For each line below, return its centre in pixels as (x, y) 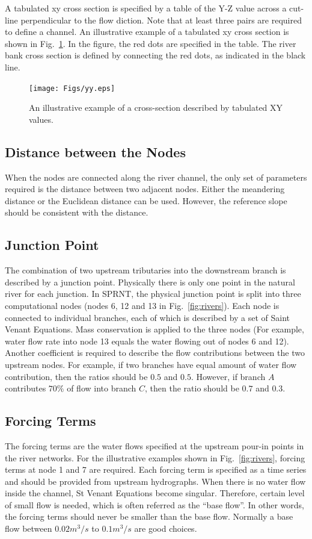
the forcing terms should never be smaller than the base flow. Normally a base (149, 516)
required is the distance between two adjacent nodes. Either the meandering (145, 189)
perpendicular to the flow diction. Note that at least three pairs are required (161, 20)
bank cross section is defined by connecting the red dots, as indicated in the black (155, 55)
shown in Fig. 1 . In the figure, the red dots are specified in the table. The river (151, 43)
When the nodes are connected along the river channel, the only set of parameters (156, 177)
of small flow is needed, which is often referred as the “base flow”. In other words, (154, 504)
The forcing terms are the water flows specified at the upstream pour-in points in (154, 445)
